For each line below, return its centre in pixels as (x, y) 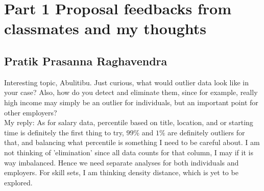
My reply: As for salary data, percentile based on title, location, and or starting (129, 122)
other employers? (31, 112)
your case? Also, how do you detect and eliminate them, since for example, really (131, 92)
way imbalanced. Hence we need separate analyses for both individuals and (122, 162)
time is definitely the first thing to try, (64, 132)
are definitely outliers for (206, 132)
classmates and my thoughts (105, 28)
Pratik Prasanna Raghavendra (86, 61)
